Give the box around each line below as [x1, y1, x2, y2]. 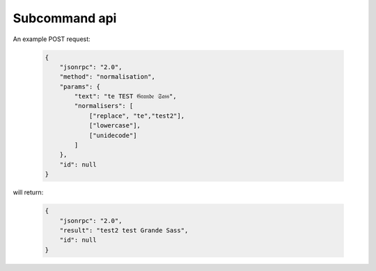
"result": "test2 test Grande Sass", [59, 226, 189, 234]
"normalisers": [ [74, 102, 134, 110]
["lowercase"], [88, 122, 141, 130]
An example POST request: [13, 35, 91, 43]
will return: [13, 188, 44, 196]
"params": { [59, 82, 101, 91]
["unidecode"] [88, 131, 137, 139]
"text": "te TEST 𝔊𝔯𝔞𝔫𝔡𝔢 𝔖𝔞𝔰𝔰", [74, 93, 177, 100]
